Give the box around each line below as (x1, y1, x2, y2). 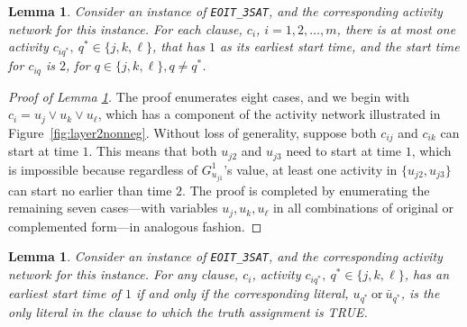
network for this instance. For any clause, (8, 265, 239, 284)
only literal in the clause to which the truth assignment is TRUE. (8, 303, 368, 322)
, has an (404, 265, 450, 284)
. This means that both (88, 141, 217, 160)
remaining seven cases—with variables (8, 198, 218, 217)
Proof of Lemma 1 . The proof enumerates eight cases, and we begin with (8, 86, 410, 105)
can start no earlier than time (8, 180, 172, 199)
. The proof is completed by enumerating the (182, 180, 430, 199)
